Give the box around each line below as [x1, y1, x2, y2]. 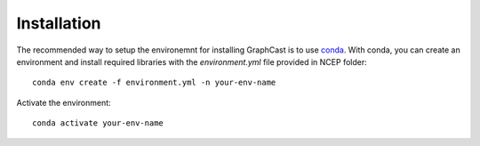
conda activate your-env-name [32, 118, 164, 128]
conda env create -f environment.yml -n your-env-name [32, 77, 276, 88]
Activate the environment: [16, 97, 111, 108]
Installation [16, 13, 101, 33]
